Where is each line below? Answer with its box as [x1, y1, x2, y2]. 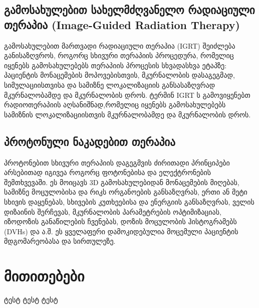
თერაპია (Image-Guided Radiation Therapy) [4, 17, 240, 32]
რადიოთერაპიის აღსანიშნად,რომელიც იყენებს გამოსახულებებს [4, 99, 226, 110]
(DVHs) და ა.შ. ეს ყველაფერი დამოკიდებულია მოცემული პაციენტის [4, 226, 238, 236]
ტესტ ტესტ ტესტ [4, 294, 58, 305]
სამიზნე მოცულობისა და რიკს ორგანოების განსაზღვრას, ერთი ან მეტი [4, 187, 247, 197]
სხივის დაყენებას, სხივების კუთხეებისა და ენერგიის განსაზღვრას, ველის [4, 196, 254, 207]
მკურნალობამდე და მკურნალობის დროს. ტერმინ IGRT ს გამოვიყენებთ [4, 89, 250, 100]
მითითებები [4, 265, 85, 286]
